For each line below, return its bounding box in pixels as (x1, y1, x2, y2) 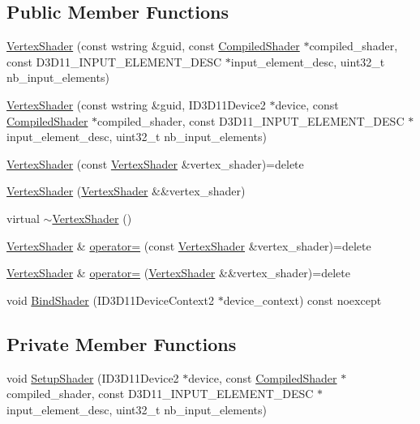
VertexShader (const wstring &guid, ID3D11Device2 (6, 96, 266, 113)
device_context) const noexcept (223, 291, 382, 308)
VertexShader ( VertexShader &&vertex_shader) (6, 182, 246, 199)
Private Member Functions (6, 331, 237, 356)
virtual (6, 209, 40, 226)
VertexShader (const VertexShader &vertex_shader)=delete (6, 155, 304, 172)
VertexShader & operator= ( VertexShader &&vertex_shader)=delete (6, 264, 350, 281)
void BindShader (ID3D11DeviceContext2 (6, 291, 214, 308)
